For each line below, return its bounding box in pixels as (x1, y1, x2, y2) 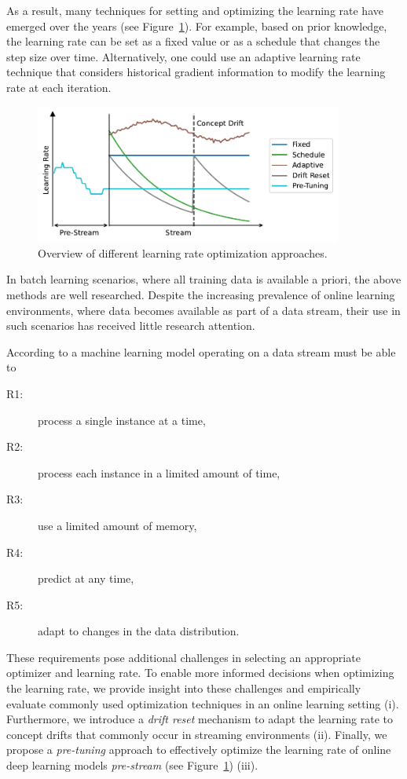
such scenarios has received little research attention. (6, 317, 255, 334)
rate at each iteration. (6, 79, 112, 95)
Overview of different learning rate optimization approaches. (38, 244, 328, 261)
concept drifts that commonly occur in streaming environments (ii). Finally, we (6, 726, 387, 742)
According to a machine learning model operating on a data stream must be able (6, 343, 396, 360)
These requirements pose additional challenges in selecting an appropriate (6, 649, 361, 665)
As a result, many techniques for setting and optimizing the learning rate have (6, 2, 383, 18)
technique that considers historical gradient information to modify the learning (6, 64, 386, 80)
